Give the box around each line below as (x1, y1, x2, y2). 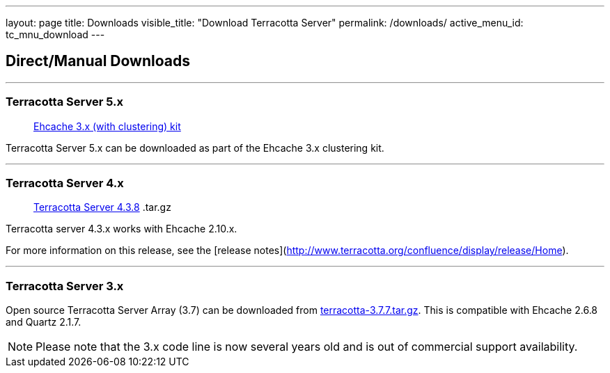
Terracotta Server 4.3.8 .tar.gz (33, 201, 171, 214)
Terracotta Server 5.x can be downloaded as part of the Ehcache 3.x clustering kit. (6, 141, 384, 154)
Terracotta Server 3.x (6, 278, 124, 293)
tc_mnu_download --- (6, 29, 105, 40)
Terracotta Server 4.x (6, 175, 124, 190)
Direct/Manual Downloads (6, 52, 191, 70)
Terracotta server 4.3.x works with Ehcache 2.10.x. (6, 223, 237, 235)
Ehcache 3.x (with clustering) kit (33, 120, 181, 132)
